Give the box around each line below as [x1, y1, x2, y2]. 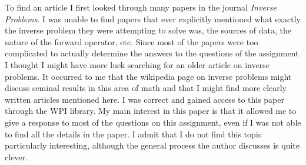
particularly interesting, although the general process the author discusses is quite [5, 139, 300, 151]
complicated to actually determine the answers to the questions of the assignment [5, 47, 299, 59]
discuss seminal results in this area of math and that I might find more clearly [5, 82, 287, 94]
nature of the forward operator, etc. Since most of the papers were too [5, 35, 258, 48]
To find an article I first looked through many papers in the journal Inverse [5, 1, 277, 13]
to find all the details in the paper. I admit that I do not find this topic [5, 127, 262, 140]
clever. [5, 150, 28, 163]
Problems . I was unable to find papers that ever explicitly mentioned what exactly [5, 12, 301, 25]
